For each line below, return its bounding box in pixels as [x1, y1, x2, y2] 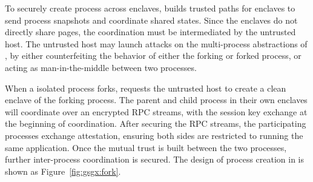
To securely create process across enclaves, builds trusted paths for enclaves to [5, 2, 295, 14]
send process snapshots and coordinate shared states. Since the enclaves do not [5, 13, 298, 26]
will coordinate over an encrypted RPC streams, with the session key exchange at [5, 105, 308, 118]
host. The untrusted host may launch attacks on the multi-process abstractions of [5, 37, 308, 50]
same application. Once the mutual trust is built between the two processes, [5, 141, 287, 153]
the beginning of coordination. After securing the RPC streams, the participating [5, 117, 306, 130]
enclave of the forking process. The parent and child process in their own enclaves [5, 93, 308, 106]
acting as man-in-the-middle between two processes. [5, 61, 197, 73]
